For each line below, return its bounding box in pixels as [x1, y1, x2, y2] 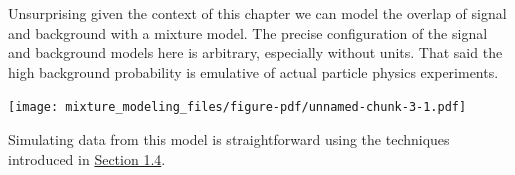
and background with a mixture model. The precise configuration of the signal [8, 22, 488, 43]
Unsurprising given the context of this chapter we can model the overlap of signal [8, 3, 507, 23]
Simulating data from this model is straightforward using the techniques [8, 129, 450, 150]
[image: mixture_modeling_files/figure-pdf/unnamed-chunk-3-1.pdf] [8, 100, 467, 115]
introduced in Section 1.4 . [8, 148, 166, 169]
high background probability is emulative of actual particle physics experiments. [8, 61, 499, 82]
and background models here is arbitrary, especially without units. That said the [8, 42, 503, 63]
